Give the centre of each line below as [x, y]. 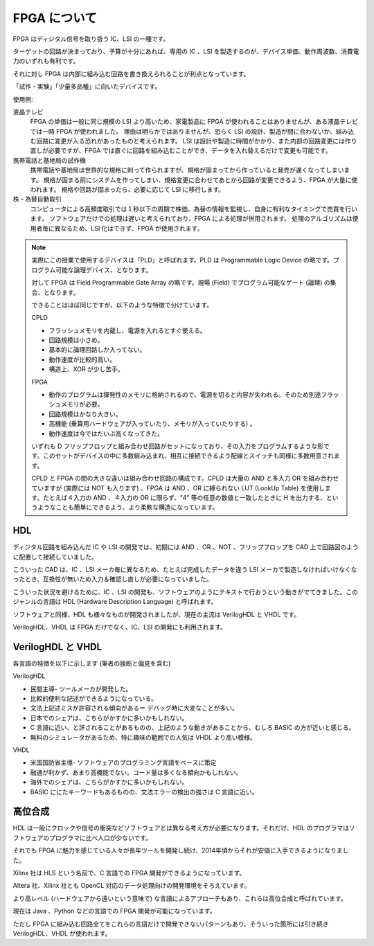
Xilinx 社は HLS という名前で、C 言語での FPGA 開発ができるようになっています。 [129, 873]
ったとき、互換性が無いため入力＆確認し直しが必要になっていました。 [113, 579]
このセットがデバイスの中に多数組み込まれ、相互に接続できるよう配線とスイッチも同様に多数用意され [188, 456]
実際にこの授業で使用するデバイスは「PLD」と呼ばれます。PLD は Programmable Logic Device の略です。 [182, 260]
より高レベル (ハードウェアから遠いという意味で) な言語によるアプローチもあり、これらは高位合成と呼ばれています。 [180, 898]
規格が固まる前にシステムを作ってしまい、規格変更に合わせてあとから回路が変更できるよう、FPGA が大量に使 [201, 179]
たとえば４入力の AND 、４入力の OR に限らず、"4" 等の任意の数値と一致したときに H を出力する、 [185, 497]
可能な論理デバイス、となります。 [104, 269]
